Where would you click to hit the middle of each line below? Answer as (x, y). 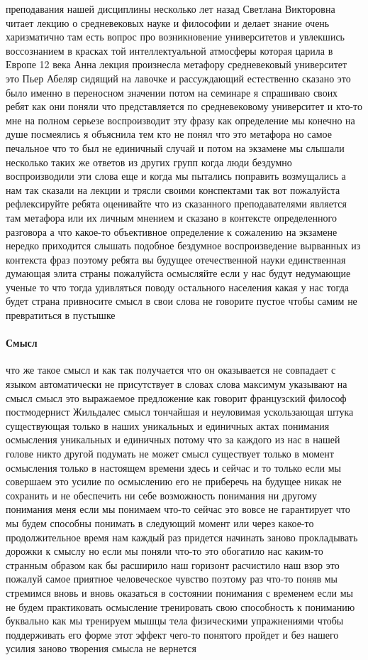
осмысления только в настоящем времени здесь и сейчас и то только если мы (173, 467)
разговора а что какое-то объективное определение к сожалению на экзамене (172, 231)
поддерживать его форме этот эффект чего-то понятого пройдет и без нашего (172, 634)
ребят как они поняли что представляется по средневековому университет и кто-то (184, 106)
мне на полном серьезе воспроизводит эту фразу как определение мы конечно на (180, 120)
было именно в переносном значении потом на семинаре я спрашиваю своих (172, 92)
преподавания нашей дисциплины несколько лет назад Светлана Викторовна (171, 9)
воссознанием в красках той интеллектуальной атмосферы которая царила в (169, 50)
